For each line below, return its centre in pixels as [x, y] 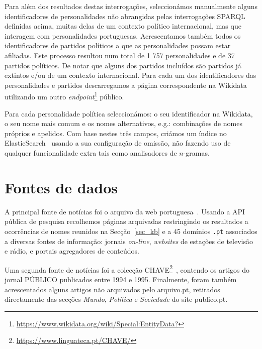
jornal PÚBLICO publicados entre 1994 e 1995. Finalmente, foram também [121, 279]
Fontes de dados [61, 187]
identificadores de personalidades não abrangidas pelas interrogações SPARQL [125, 16]
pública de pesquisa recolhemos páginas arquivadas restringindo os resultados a [126, 221]
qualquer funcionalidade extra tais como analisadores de [91, 152]
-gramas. [196, 152]
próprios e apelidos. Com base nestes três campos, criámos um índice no [116, 133]
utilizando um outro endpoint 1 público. [64, 96]
